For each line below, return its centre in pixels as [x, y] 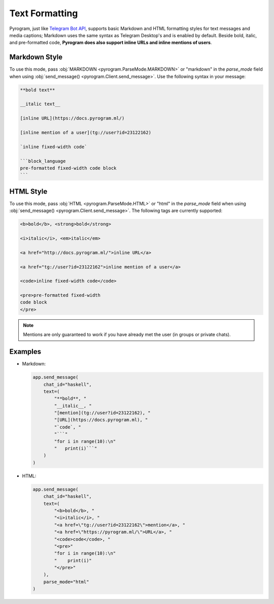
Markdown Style [36, 57]
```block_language [43, 161]
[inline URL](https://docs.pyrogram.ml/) [72, 118]
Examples [25, 352]
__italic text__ [40, 104]
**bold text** [38, 90]
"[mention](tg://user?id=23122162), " [102, 413]
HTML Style [28, 191]
